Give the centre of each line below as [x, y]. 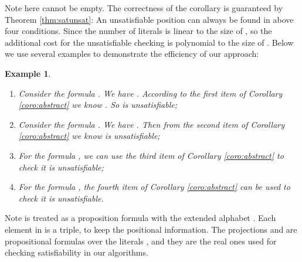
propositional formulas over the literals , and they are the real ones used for [141, 241]
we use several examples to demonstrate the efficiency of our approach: [132, 54]
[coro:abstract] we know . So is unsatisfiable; [98, 105]
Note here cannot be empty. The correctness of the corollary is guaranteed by [144, 8]
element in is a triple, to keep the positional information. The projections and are [151, 229]
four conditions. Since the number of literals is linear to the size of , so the [138, 31]
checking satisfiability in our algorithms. [77, 252]
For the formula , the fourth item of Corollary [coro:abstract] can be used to [154, 187]
